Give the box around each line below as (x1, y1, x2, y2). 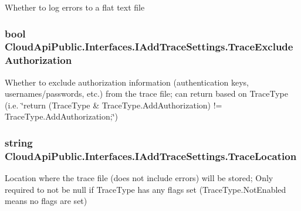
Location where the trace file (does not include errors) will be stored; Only (5, 172, 273, 184)
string (5, 135, 33, 149)
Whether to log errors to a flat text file (5, 1, 145, 13)
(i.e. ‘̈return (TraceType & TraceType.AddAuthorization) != (5, 98, 222, 111)
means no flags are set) (5, 195, 87, 207)
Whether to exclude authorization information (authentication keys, (5, 76, 249, 88)
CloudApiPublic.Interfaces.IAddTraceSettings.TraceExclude (5, 39, 293, 54)
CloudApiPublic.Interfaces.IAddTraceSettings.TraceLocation (5, 148, 297, 163)
